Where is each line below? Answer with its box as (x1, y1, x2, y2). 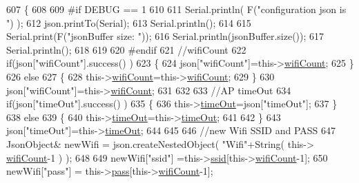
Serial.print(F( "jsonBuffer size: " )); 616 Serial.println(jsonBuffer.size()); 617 (6, 29, 324, 43)
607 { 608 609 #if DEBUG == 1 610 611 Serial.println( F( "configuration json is (6, 2, 347, 16)
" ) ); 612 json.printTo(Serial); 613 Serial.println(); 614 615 (6, 15, 251, 30)
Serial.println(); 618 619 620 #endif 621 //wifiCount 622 (6, 42, 246, 56)
